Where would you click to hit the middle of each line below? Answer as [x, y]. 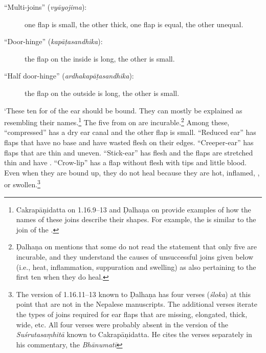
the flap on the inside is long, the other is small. [100, 58]
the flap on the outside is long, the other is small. [102, 93]
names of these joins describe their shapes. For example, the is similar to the [136, 219]
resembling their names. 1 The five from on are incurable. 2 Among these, [117, 121]
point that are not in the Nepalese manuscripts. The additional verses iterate [137, 304]
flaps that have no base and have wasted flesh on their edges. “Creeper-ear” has [129, 142]
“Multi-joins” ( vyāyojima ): [46, 7]
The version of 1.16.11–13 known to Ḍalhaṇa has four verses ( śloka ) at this [133, 294]
